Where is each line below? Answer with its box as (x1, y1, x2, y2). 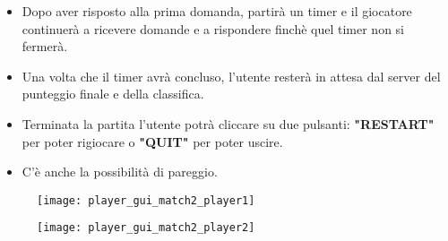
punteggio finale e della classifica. (22, 84, 204, 103)
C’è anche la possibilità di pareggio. (22, 162, 218, 181)
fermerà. (22, 37, 68, 56)
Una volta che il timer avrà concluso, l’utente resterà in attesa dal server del (22, 66, 441, 85)
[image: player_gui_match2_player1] (37, 194, 255, 207)
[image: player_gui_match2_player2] (37, 221, 255, 235)
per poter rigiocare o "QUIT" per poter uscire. (22, 132, 283, 151)
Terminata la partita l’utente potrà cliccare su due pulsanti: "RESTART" (22, 114, 435, 133)
